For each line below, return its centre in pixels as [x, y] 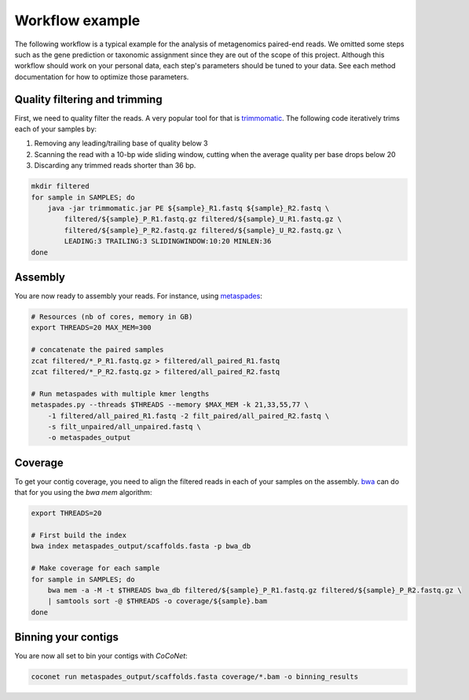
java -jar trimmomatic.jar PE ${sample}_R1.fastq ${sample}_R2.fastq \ [189, 208]
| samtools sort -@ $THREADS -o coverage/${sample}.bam [158, 601]
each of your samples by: [56, 129]
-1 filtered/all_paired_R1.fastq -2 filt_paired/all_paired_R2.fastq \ [189, 416]
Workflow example [77, 20]
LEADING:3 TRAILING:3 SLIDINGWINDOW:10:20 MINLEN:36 [168, 241]
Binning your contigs [67, 638]
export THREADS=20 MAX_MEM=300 [92, 328]
